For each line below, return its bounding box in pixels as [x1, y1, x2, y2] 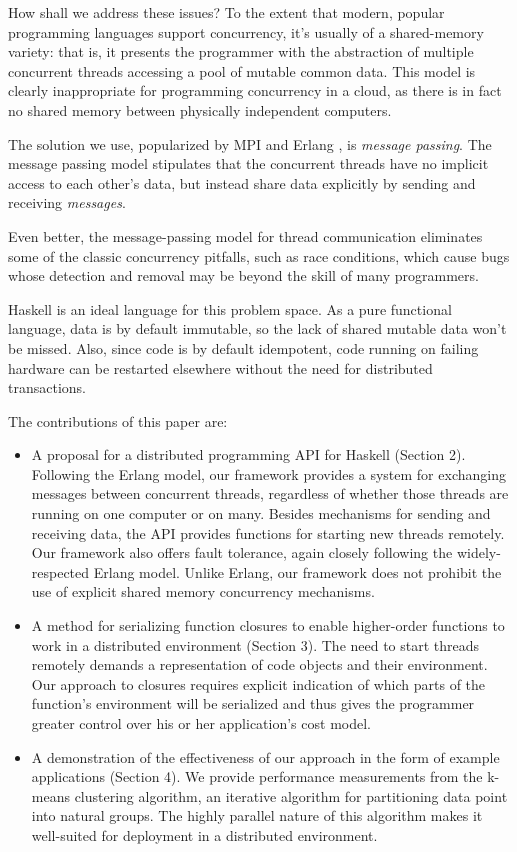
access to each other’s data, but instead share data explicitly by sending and [8, 172, 476, 193]
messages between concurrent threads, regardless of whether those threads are [31, 483, 509, 504]
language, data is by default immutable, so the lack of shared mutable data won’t [8, 318, 507, 339]
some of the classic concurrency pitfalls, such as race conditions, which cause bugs [8, 245, 510, 266]
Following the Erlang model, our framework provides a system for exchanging [31, 463, 506, 484]
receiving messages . [8, 192, 126, 213]
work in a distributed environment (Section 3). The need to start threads [31, 634, 480, 655]
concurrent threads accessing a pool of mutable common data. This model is [8, 60, 476, 81]
